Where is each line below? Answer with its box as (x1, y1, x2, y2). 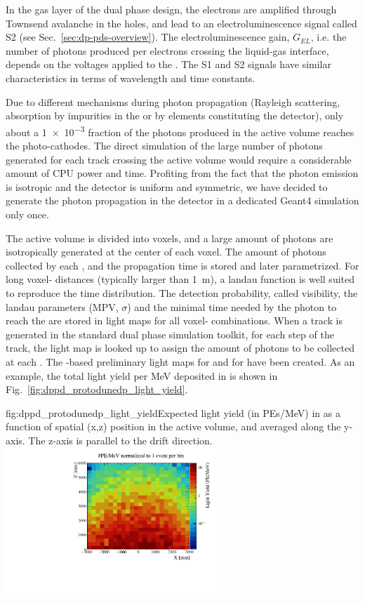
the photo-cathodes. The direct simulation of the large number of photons (6, 138, 323, 152)
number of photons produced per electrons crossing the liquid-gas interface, (6, 43, 329, 58)
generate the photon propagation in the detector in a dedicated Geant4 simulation (6, 193, 359, 208)
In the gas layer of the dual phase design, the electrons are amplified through (6, 2, 337, 16)
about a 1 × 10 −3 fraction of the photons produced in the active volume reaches (6, 122, 354, 139)
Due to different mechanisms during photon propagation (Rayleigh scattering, (6, 94, 340, 109)
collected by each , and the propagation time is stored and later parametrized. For (6, 258, 359, 272)
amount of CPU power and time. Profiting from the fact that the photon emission (6, 166, 359, 180)
